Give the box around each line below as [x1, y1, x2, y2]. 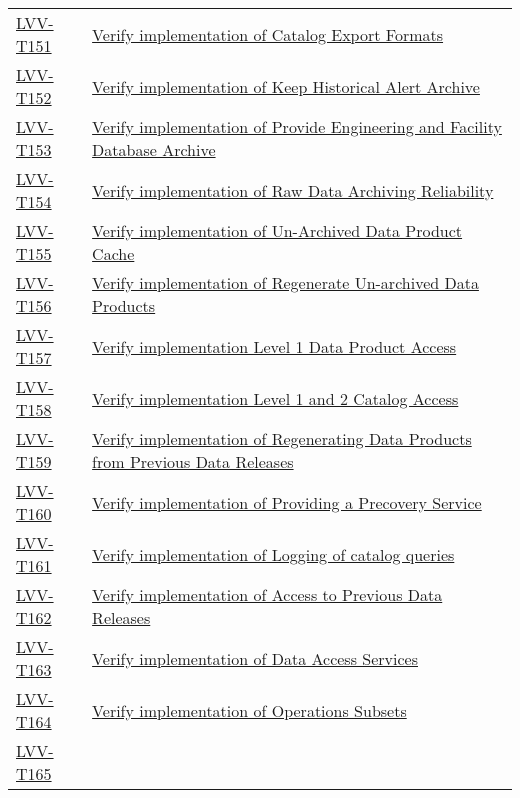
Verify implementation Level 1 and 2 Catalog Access [92, 386, 459, 410]
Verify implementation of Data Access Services [92, 646, 418, 670]
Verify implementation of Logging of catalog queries [92, 542, 455, 566]
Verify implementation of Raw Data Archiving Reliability [92, 178, 494, 202]
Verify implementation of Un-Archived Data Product [92, 219, 463, 242]
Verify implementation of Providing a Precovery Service [92, 490, 482, 514]
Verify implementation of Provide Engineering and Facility [92, 115, 502, 138]
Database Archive [92, 138, 216, 161]
